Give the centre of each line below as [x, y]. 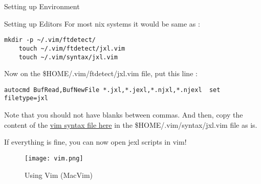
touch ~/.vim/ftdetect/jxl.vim [72, 48]
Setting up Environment [42, 6]
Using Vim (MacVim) [59, 175]
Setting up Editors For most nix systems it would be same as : [102, 23]
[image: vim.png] [54, 158]
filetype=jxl [26, 98]
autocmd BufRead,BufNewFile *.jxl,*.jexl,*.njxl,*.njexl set [112, 90]
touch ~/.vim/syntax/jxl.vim [68, 57]
